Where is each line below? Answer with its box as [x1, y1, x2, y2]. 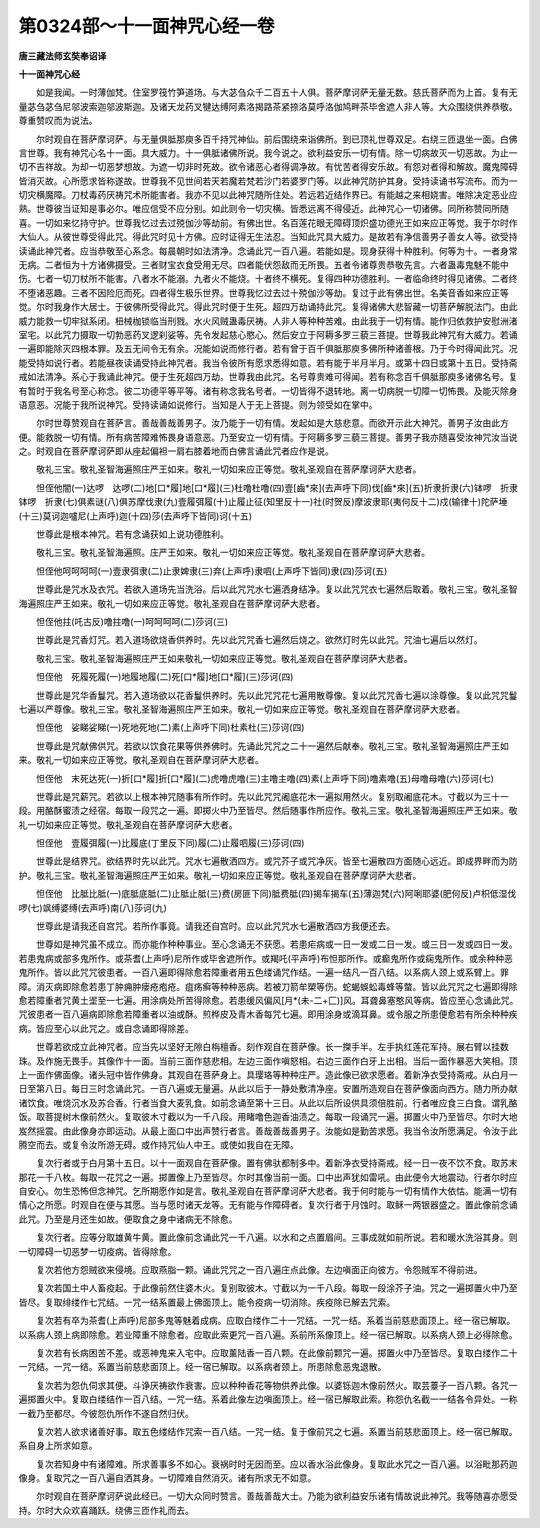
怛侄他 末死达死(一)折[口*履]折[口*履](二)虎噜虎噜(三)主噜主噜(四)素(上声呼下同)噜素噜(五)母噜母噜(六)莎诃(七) [35, 772, 495, 784]
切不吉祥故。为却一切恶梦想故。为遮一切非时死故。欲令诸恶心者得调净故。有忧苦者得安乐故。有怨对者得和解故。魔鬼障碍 [18, 161, 518, 173]
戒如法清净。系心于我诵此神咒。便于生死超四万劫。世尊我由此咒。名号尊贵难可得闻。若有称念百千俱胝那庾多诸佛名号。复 [18, 371, 518, 383]
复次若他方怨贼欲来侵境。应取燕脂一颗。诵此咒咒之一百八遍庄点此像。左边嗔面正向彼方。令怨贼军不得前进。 [35, 1264, 483, 1276]
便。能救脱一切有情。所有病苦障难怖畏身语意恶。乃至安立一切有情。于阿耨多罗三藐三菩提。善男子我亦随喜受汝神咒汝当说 [18, 431, 518, 443]
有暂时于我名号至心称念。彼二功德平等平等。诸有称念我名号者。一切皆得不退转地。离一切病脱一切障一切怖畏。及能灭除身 [18, 385, 518, 397]
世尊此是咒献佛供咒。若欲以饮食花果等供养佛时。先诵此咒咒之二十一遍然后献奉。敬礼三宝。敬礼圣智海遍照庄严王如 [35, 740, 509, 752]
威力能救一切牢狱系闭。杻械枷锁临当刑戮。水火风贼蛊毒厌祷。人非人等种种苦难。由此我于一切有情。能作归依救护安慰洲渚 [18, 315, 518, 327]
